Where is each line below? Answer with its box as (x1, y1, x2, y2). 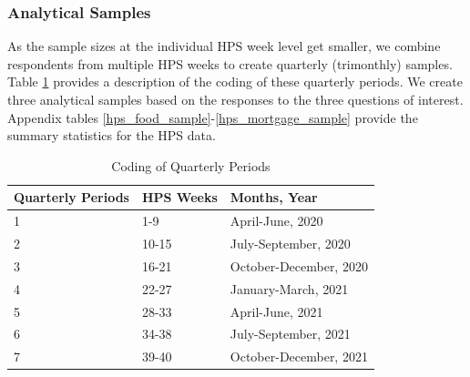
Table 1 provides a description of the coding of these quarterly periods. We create (7, 72, 463, 91)
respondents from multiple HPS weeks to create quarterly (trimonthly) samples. (7, 54, 453, 73)
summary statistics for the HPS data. (7, 126, 216, 145)
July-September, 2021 (230, 324, 351, 343)
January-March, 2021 (230, 279, 349, 298)
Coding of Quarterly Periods (111, 156, 271, 175)
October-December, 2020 (230, 256, 368, 275)
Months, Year (230, 188, 318, 207)
